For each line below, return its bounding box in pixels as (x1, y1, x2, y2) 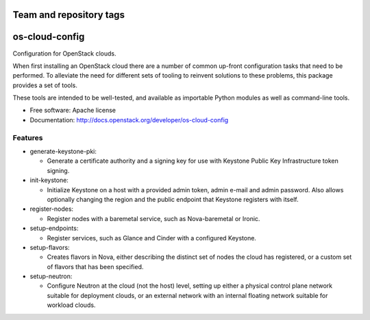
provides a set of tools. (12, 81, 78, 89)
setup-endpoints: (29, 224, 79, 233)
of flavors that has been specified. (47, 262, 144, 271)
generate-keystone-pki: (29, 148, 97, 156)
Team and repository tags (12, 9, 125, 21)
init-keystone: (29, 176, 69, 185)
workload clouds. (47, 301, 96, 309)
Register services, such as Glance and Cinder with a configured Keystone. (47, 233, 257, 242)
